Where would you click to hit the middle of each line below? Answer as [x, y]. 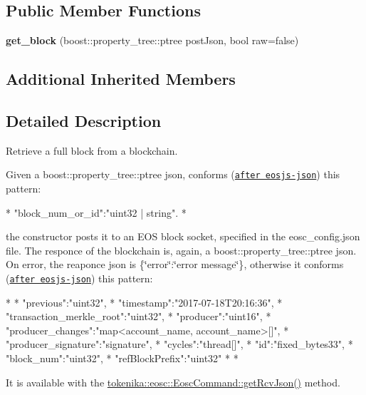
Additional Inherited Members [121, 79]
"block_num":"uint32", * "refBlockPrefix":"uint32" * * [122, 358]
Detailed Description [84, 120]
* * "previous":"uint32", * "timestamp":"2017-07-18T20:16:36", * [144, 302]
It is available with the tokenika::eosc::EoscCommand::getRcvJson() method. [173, 382]
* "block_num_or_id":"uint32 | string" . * [96, 212]
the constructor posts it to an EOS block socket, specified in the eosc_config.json [183, 236]
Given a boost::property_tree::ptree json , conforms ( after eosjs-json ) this [173, 174]
